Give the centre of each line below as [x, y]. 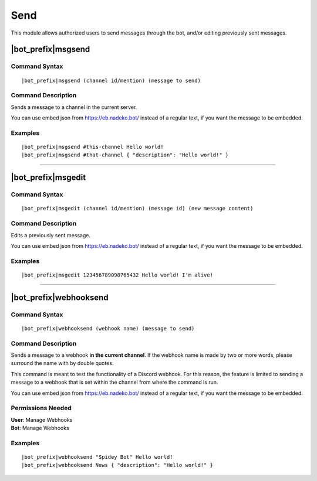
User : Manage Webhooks [42, 419]
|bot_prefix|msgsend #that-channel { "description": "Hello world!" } [125, 155]
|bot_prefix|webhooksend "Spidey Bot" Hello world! [97, 457]
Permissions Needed [41, 408]
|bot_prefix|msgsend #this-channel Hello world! [92, 147]
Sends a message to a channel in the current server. [74, 107]
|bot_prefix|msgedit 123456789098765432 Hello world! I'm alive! [117, 275]
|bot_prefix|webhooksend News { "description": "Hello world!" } [117, 465]
